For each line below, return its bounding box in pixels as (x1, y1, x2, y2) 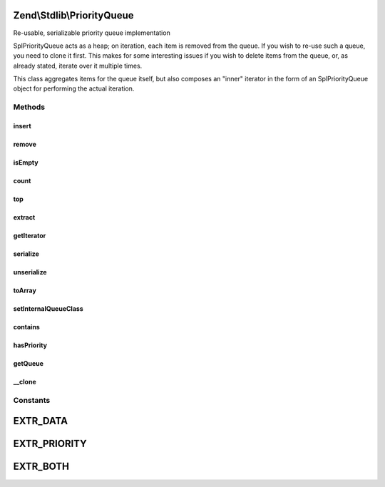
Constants (13, 395, 51, 405)
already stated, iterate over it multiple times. (13, 61, 143, 70)
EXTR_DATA (13, 415, 68, 427)
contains (13, 323, 41, 332)
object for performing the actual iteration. (13, 84, 135, 93)
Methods (13, 102, 46, 112)
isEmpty (13, 158, 38, 167)
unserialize (13, 268, 47, 277)
